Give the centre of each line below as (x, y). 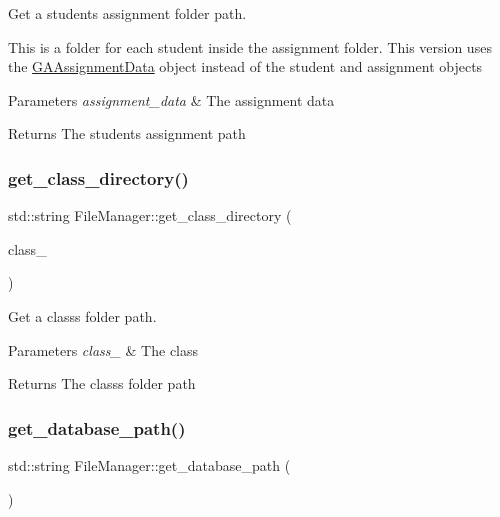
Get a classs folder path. (82, 315)
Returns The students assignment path (127, 133)
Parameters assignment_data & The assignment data (171, 99)
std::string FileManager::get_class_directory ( (150, 215)
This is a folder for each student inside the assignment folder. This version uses (250, 46)
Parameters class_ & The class (103, 349)
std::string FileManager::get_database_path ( (149, 464)
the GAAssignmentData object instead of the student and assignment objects (245, 66)
